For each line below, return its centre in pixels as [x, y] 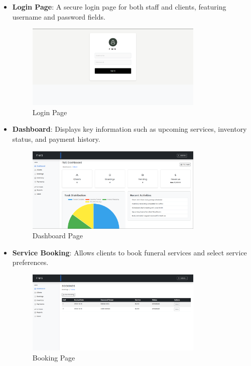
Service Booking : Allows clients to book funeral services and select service [130, 252]
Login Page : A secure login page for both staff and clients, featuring [119, 7]
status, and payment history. [56, 139]
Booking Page [54, 357]
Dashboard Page [57, 236]
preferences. [30, 262]
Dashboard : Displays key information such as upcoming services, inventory [130, 129]
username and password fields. [59, 16]
